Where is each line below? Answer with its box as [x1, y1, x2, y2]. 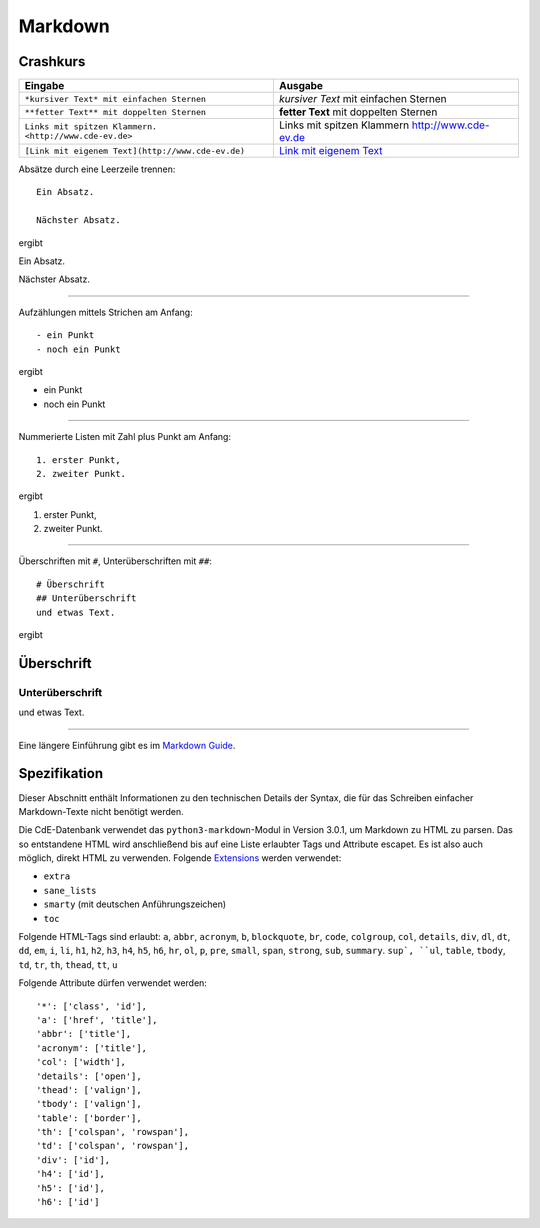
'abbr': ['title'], [36, 1028, 132, 1040]
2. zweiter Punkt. [36, 468, 127, 479]
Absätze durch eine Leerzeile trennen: [18, 163, 176, 175]
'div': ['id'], [36, 1154, 111, 1165]
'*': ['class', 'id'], [36, 1000, 148, 1012]
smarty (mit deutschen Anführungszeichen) [43, 898, 227, 910]
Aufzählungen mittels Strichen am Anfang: [18, 306, 194, 318]
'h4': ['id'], [36, 1168, 105, 1180]
